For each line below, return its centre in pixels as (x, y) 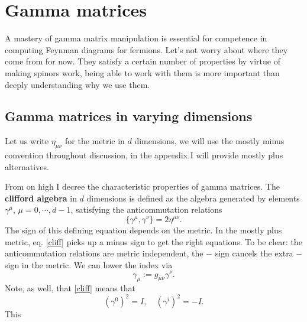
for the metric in (95, 141)
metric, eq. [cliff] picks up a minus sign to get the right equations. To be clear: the (153, 241)
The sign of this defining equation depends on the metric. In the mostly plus (143, 230)
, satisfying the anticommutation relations (146, 209)
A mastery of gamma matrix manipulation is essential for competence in (136, 38)
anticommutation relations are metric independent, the (104, 253)
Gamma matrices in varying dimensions (129, 116)
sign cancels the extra (254, 253)
